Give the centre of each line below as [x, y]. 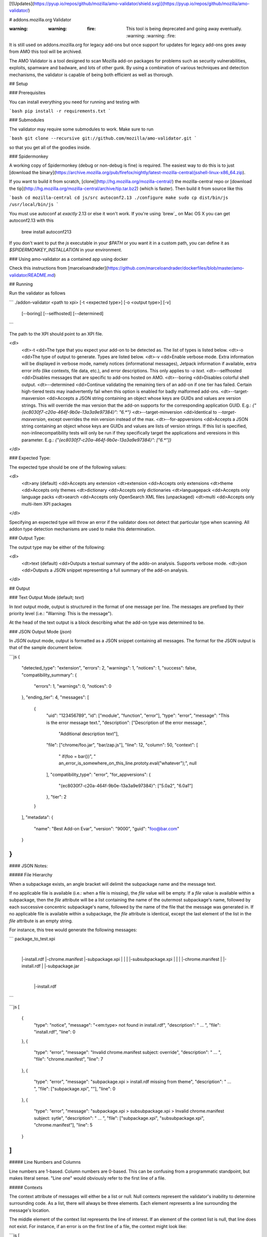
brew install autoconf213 [46, 232]
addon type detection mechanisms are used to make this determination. [82, 529]
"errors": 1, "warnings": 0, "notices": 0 [73, 686]
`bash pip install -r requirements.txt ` [60, 111]
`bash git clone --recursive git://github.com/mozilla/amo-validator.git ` [103, 138]
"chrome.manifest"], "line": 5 [63, 1125]
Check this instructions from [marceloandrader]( [59, 268]
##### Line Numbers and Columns [45, 1162]
